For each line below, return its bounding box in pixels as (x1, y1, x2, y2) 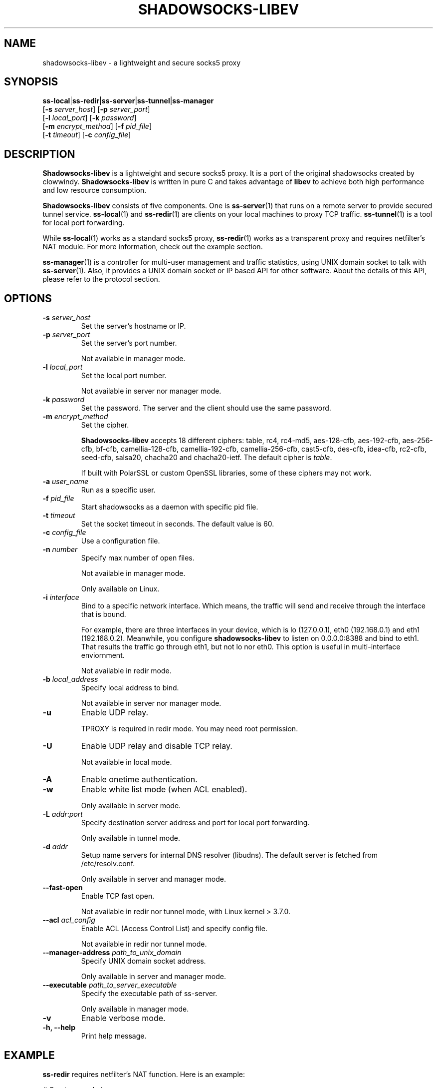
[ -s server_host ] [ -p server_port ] (42, 105, 150, 114)
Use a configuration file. (81, 537, 160, 545)
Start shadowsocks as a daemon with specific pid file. (81, 503, 258, 512)
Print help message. (81, 1032, 147, 1041)
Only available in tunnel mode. (81, 834, 180, 843)
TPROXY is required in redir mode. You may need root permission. (81, 724, 298, 733)
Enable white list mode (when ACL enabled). (81, 784, 247, 795)
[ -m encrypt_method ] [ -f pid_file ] (42, 122, 152, 131)
